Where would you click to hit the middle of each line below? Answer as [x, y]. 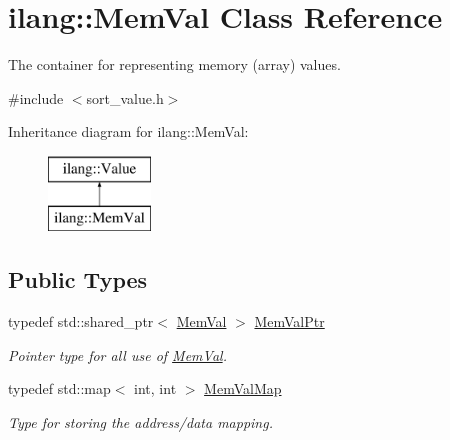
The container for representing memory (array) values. [174, 64]
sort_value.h [125, 97]
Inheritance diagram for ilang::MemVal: [128, 131]
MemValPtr [289, 321]
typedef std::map [59, 388]
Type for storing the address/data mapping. [140, 422]
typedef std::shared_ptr [81, 321]
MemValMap [243, 388]
